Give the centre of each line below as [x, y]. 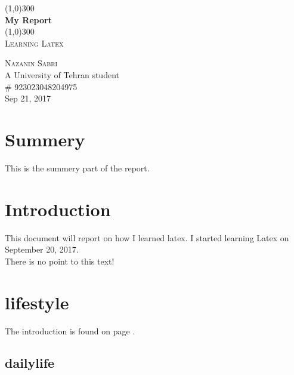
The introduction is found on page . [70, 331]
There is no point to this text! [60, 261]
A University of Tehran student [62, 74]
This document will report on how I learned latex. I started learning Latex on [147, 237]
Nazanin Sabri [31, 63]
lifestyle [37, 302]
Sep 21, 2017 [28, 98]
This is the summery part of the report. [77, 167]
